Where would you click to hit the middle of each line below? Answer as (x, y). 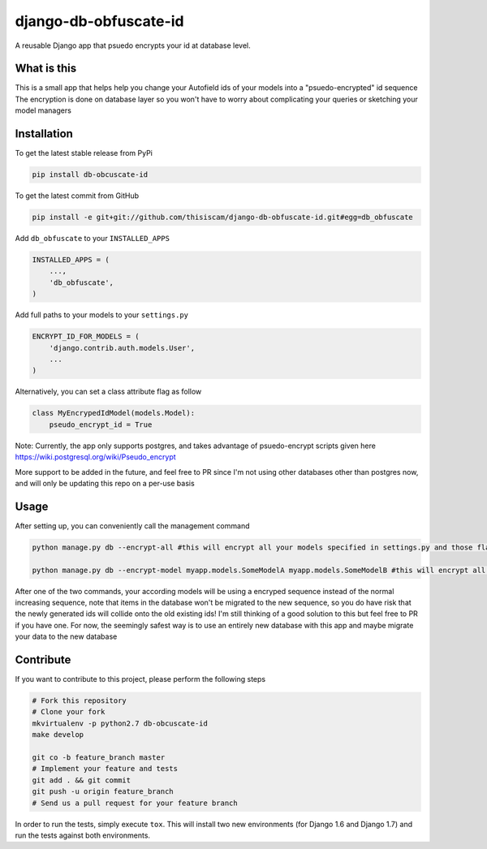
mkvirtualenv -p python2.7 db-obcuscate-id (120, 723)
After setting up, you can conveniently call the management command (132, 526)
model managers (43, 110)
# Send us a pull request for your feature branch (135, 803)
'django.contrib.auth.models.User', (122, 348)
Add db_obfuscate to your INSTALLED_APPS (93, 239)
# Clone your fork (69, 712)
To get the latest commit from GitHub (77, 196)
